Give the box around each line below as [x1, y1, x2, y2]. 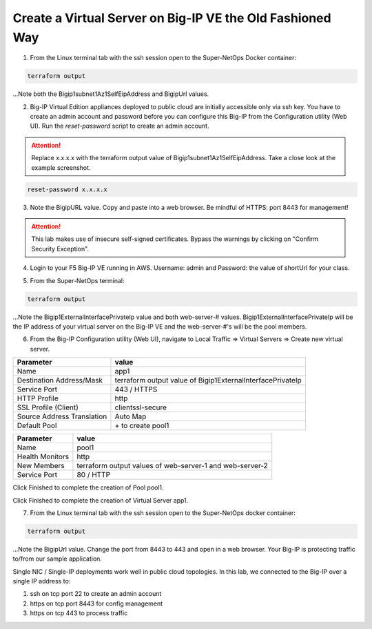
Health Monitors [17, 452, 69, 462]
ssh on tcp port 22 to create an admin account [30, 590, 162, 598]
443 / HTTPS [114, 385, 158, 394]
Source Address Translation [17, 412, 107, 421]
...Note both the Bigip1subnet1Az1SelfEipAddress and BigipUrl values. [12, 90, 209, 98]
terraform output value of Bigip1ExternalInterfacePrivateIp [114, 376, 302, 385]
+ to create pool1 [114, 421, 169, 431]
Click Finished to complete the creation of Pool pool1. [12, 483, 165, 492]
